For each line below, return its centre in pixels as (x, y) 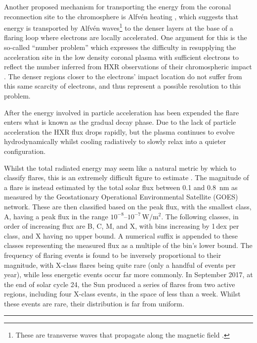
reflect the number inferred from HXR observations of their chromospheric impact (128, 67)
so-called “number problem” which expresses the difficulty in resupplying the (120, 47)
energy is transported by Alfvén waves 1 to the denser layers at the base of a (119, 27)
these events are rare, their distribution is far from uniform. (94, 303)
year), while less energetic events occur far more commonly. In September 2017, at (128, 274)
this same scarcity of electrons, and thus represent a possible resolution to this (123, 86)
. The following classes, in (200, 216)
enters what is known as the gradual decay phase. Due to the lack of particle (120, 122)
